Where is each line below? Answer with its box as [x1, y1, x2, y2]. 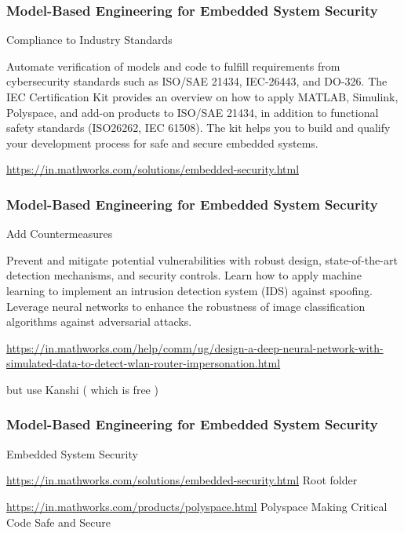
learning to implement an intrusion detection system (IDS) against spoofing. [6, 282, 373, 298]
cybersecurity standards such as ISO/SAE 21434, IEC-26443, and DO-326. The [6, 73, 388, 89]
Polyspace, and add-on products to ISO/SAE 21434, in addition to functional [6, 104, 379, 120]
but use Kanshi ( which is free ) [6, 381, 158, 397]
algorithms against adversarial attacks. [6, 313, 192, 330]
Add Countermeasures [6, 225, 113, 242]
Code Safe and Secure [6, 513, 111, 530]
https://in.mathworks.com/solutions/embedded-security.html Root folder [6, 472, 358, 488]
